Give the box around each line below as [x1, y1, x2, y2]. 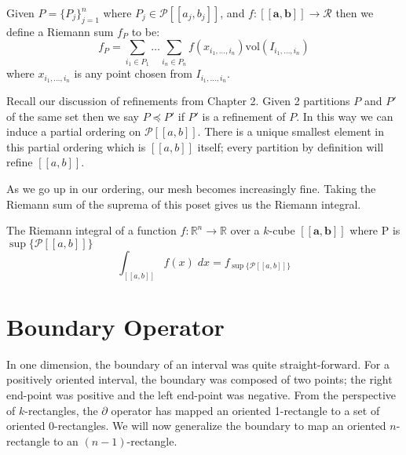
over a [230, 222, 260, 238]
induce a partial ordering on [6, 123, 141, 140]
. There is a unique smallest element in [197, 123, 385, 140]
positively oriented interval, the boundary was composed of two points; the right [6, 371, 393, 388]
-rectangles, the [24, 402, 98, 418]
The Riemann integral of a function [6, 222, 177, 238]
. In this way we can [296, 107, 393, 124]
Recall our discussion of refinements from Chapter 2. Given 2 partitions [6, 92, 350, 108]
